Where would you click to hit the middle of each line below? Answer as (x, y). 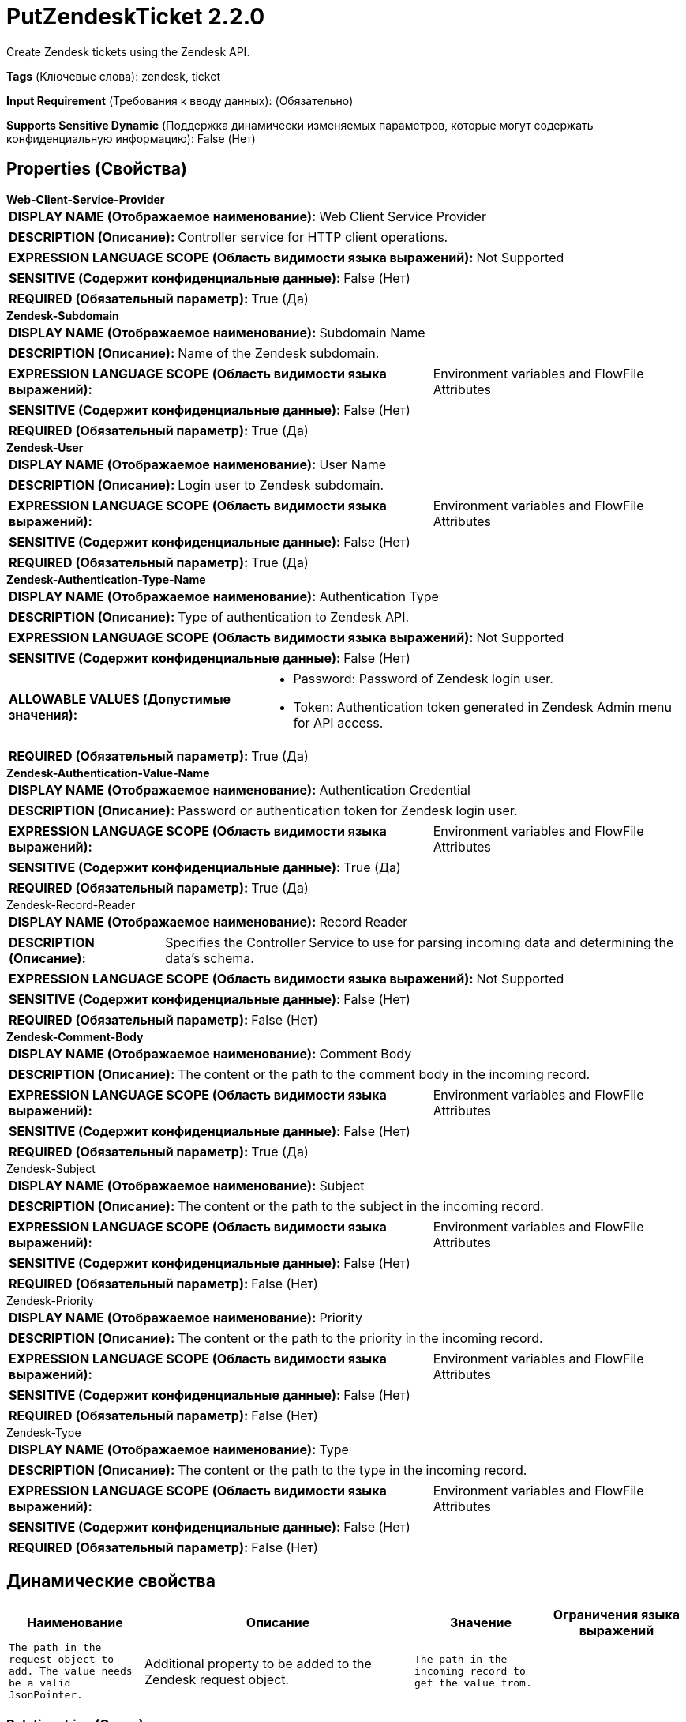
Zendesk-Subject (51, 1168)
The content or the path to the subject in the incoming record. (361, 1206)
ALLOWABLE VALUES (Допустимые (120, 699)
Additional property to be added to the (258, 1663)
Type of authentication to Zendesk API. (294, 617)
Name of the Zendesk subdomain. (279, 353)
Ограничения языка (617, 1615)
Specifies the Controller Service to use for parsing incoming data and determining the (420, 942)
